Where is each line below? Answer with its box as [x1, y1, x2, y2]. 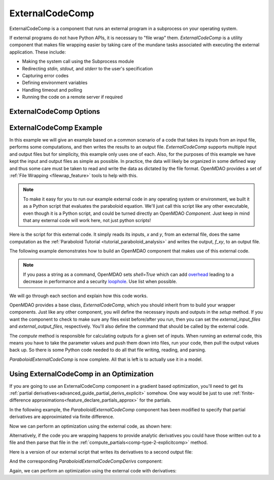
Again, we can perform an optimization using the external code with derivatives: [9, 467, 177, 473]
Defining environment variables [22, 79, 88, 86]
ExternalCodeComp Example [9, 123, 102, 132]
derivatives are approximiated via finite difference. [9, 414, 115, 420]
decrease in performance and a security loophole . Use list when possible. [23, 278, 178, 285]
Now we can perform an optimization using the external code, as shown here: [9, 423, 172, 429]
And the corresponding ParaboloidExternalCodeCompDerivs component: [9, 458, 163, 464]
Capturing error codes [22, 72, 68, 78]
